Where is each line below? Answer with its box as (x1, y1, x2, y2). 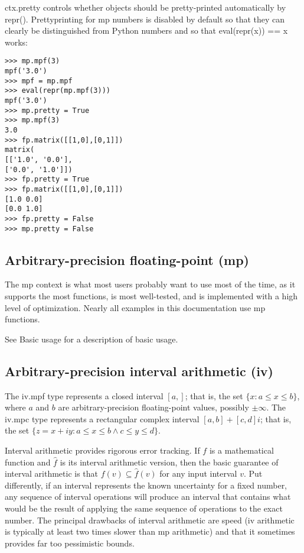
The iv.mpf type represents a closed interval (5, 389, 164, 402)
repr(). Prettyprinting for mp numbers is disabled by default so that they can (5, 12, 285, 25)
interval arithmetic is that (5, 467, 99, 480)
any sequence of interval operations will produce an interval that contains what (5, 490, 291, 503)
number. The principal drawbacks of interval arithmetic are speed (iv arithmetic (5, 513, 295, 526)
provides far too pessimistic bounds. (5, 536, 135, 549)
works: (5, 35, 28, 48)
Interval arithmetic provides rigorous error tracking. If (5, 444, 200, 456)
